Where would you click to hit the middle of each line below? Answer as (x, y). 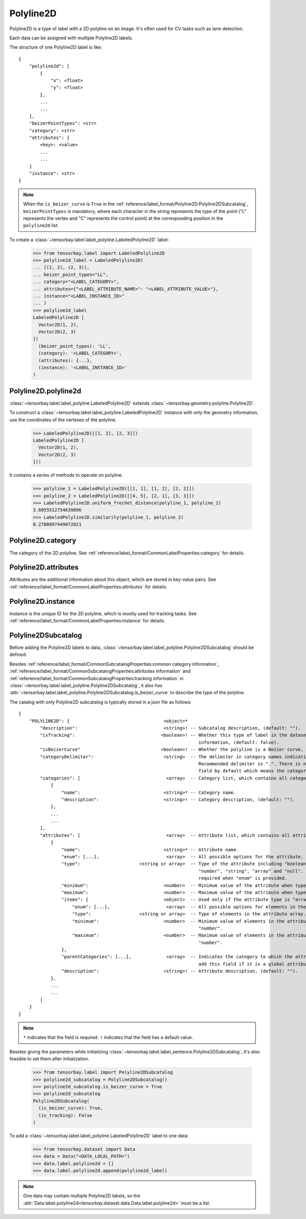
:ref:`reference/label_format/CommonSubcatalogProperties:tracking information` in (96, 678)
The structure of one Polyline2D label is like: (56, 47)
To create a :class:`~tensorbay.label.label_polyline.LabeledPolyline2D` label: (89, 240)
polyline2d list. (41, 225)
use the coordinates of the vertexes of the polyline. (63, 419)
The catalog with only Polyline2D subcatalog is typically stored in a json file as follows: (100, 702)
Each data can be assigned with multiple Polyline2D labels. (71, 38)
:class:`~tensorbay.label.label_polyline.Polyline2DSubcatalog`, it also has (86, 686)
